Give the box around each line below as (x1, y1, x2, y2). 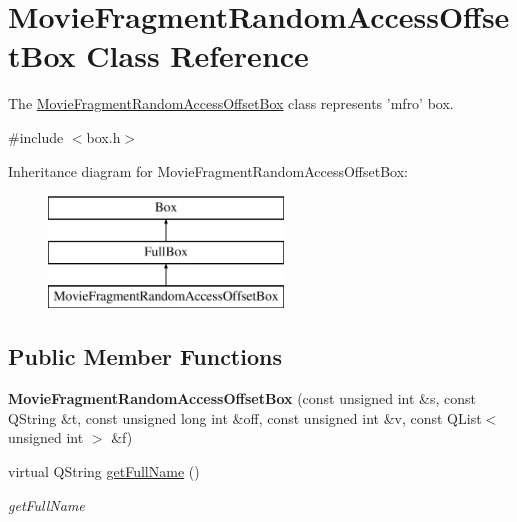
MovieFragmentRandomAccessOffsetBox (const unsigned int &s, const (8, 388, 476, 409)
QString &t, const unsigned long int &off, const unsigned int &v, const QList (8, 407, 482, 428)
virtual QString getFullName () (8, 461, 200, 482)
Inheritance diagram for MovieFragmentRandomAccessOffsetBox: (8, 160, 408, 181)
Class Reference (86, 35, 309, 76)
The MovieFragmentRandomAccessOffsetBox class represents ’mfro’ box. (8, 93, 454, 114)
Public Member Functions (8, 341, 282, 372)
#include (8, 126, 64, 147)
